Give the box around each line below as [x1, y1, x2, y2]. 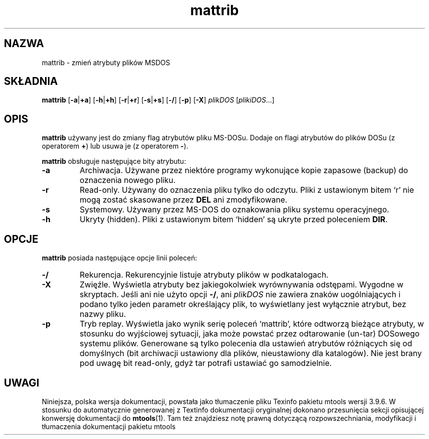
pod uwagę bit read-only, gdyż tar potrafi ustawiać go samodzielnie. [79, 358, 332, 368]
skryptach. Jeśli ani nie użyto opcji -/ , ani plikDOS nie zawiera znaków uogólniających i [79, 289, 401, 300]
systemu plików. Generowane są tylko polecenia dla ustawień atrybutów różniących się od [79, 338, 412, 349]
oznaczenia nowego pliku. [79, 175, 176, 185]
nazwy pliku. [79, 309, 126, 319]
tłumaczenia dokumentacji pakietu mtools [42, 422, 176, 431]
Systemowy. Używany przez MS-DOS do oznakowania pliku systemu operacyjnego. [79, 205, 389, 215]
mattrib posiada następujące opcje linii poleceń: [42, 254, 197, 262]
